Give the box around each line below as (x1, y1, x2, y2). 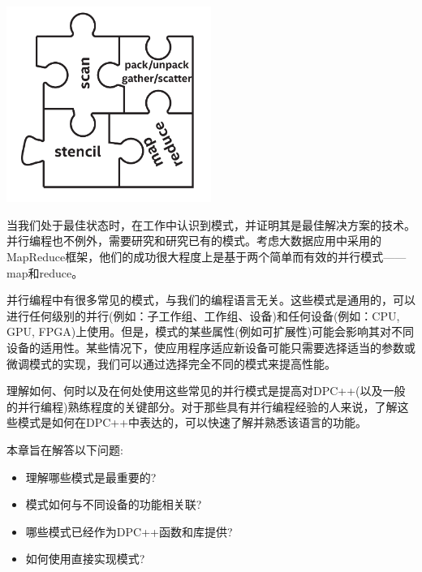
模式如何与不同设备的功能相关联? (25, 496, 202, 513)
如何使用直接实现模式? (25, 550, 145, 567)
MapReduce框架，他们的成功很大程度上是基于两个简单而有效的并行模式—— (6, 247, 407, 264)
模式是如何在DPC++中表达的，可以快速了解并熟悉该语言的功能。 (17, 414, 368, 431)
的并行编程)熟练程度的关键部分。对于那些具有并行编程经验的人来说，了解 (6, 398, 398, 415)
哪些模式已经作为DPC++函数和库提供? (25, 523, 233, 540)
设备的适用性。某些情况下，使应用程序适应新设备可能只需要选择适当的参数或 (6, 338, 416, 355)
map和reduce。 (6, 264, 84, 281)
